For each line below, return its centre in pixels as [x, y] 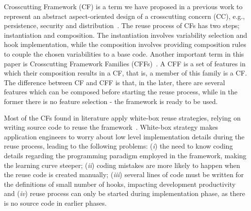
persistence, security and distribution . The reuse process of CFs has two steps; [122, 25]
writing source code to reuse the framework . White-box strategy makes [111, 127]
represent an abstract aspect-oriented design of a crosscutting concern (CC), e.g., [125, 16]
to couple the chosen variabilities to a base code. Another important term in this [124, 53]
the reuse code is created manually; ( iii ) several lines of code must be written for [124, 174]
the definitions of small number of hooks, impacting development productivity [120, 184]
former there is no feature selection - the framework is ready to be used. [111, 101]
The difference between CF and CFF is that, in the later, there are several [115, 82]
